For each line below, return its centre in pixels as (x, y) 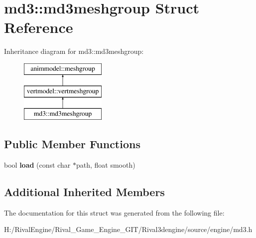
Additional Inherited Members (84, 192)
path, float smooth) (106, 165)
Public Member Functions (72, 144)
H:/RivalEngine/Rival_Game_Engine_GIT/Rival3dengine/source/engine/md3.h (128, 229)
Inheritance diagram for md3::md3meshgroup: (74, 51)
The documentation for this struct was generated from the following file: (114, 212)
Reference (39, 27)
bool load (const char (37, 165)
